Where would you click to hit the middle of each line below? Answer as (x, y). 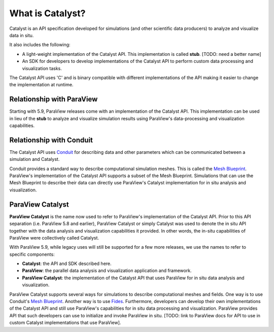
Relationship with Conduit (51, 140)
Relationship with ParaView (54, 99)
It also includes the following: (40, 45)
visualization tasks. (42, 68)
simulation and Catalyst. (35, 159)
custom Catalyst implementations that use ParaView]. (65, 323)
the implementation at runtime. (41, 85)
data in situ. (22, 35)
